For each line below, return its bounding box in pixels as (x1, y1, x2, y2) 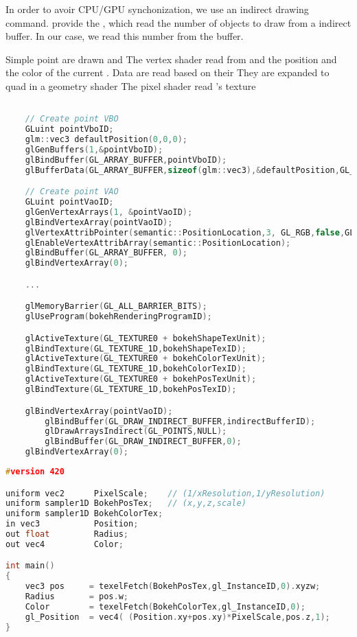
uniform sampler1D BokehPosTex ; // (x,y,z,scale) (5, 498, 246, 509)
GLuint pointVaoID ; (25, 197, 114, 207)
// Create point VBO (25, 114, 119, 124)
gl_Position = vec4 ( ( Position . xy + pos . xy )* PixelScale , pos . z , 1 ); (25, 612, 330, 622)
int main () (5, 561, 55, 571)
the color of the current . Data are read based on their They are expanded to (5, 65, 330, 80)
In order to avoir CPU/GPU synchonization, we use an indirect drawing (5, 2, 309, 16)
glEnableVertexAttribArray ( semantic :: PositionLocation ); (25, 238, 291, 248)
